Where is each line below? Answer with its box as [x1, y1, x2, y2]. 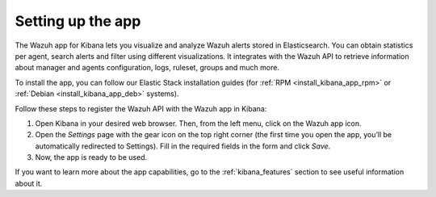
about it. [15, 178, 43, 188]
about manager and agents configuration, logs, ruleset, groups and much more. [15, 63, 280, 73]
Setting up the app [15, 12, 141, 30]
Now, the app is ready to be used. [35, 153, 148, 162]
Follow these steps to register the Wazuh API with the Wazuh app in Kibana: [15, 103, 267, 113]
